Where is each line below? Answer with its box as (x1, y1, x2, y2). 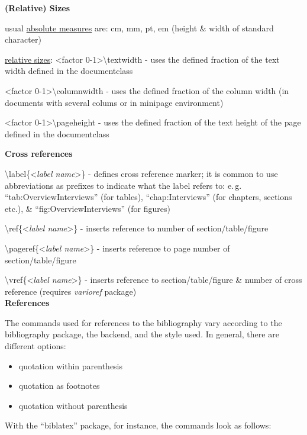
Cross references (5, 147, 73, 160)
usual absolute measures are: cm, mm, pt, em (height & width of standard (5, 21, 274, 34)
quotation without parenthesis (18, 399, 128, 411)
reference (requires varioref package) (5, 285, 137, 297)
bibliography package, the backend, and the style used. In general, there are (5, 328, 279, 340)
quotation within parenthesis (18, 359, 123, 372)
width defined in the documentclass (5, 65, 133, 77)
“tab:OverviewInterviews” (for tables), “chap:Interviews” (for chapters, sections (5, 191, 292, 203)
